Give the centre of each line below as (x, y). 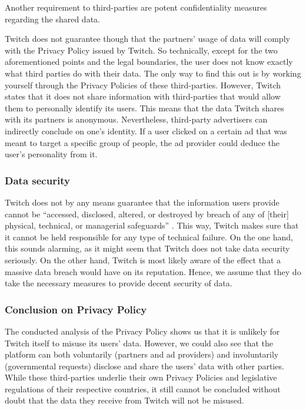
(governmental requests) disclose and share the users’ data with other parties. (144, 366)
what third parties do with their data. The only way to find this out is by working (153, 73)
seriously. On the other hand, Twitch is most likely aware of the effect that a (143, 259)
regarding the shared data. (52, 19)
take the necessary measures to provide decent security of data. (119, 283)
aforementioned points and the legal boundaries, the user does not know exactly (149, 62)
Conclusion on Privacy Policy (76, 309)
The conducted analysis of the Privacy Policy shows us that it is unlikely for (142, 331)
